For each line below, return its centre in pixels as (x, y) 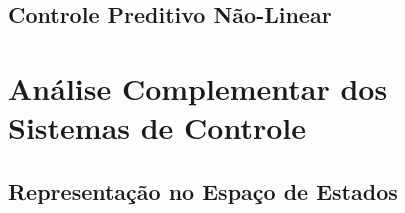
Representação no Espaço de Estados (203, 190)
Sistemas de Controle (157, 127)
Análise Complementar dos (198, 87)
